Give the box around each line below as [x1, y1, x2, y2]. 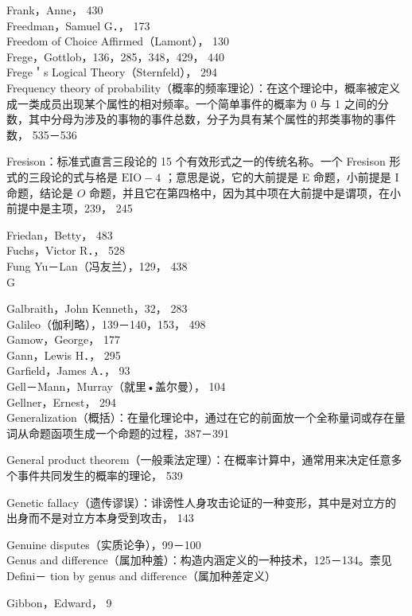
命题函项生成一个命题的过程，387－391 [28, 424, 229, 441]
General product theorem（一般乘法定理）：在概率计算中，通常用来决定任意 [6, 451, 391, 468]
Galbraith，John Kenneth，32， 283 [6, 300, 188, 317]
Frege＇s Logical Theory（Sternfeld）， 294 [6, 64, 218, 80]
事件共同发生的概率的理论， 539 [17, 467, 183, 484]
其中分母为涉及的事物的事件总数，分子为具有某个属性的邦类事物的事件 [28, 111, 396, 127]
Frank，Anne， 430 [6, 2, 103, 18]
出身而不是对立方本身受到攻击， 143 [6, 509, 194, 526]
